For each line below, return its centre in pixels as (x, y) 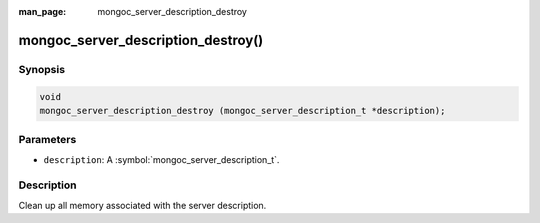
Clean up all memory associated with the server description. (142, 205)
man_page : (42, 11)
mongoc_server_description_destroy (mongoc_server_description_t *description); (242, 110)
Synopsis (41, 69)
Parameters (47, 140)
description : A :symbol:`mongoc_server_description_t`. (161, 159)
